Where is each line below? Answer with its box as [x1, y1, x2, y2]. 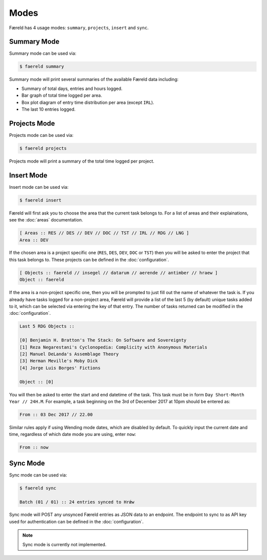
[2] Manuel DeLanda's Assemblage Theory [19, 351, 119, 357]
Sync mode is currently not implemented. [22, 541, 107, 547]
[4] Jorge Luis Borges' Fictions [19, 365, 101, 371]
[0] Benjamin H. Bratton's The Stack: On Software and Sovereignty [19, 338, 187, 343]
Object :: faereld [19, 277, 64, 283]
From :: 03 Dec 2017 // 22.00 [19, 412, 93, 417]
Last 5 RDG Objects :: [19, 324, 75, 329]
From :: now [19, 445, 49, 450]
